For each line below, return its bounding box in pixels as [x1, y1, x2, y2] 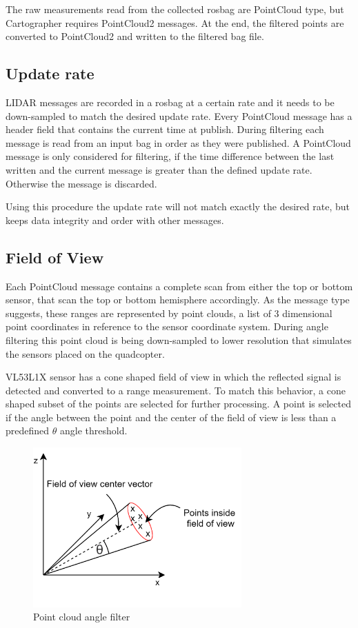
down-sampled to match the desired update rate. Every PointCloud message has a [6, 108, 352, 123]
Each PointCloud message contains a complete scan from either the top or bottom [6, 278, 353, 293]
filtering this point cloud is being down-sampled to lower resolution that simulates [6, 332, 352, 347]
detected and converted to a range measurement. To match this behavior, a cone [6, 383, 346, 397]
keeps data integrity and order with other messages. [6, 212, 224, 227]
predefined [6, 423, 50, 438]
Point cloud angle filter [33, 609, 130, 624]
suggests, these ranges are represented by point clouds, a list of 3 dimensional [6, 305, 332, 320]
